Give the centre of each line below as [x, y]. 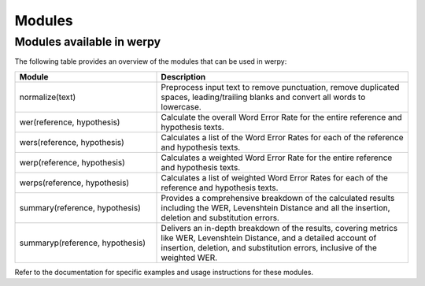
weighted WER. [189, 258]
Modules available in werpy [88, 42]
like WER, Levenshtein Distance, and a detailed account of [269, 238]
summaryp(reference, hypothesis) [82, 243]
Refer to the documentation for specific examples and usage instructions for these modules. [164, 272]
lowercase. [181, 106]
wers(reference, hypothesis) [72, 142]
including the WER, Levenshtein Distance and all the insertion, [275, 207]
